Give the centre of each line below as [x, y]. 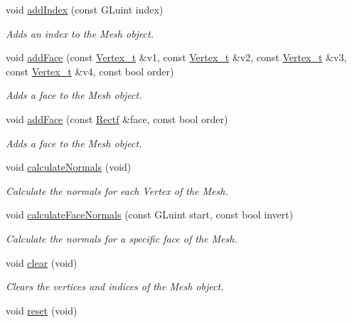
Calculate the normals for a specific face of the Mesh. [122, 238]
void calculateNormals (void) [69, 167]
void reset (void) [42, 310]
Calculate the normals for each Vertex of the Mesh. [117, 190]
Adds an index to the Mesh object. [80, 33]
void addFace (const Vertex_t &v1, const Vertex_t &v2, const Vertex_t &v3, [176, 57]
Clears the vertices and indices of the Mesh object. [115, 286]
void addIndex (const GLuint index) [85, 9]
